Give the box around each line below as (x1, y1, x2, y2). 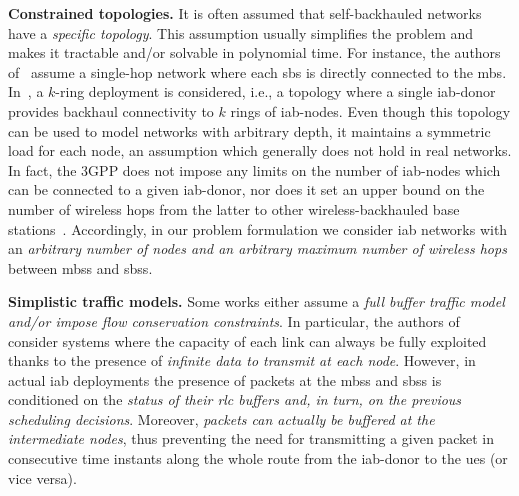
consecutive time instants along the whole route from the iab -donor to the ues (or (8, 448, 508, 469)
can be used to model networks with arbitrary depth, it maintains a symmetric (8, 120, 491, 141)
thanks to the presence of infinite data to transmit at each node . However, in (8, 350, 476, 371)
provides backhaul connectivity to (8, 100, 214, 121)
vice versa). (8, 467, 77, 488)
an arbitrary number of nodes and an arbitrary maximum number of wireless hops (8, 238, 507, 259)
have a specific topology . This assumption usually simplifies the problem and (8, 22, 474, 43)
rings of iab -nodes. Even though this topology (230, 100, 511, 121)
